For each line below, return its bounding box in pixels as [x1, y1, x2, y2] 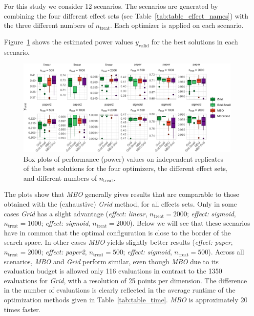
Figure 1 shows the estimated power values [4, 36, 133, 46]
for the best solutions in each [151, 36, 238, 46]
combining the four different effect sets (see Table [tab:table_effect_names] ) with [4, 10, 249, 21]
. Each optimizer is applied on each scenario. [110, 20, 244, 30]
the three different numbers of [4, 20, 93, 30]
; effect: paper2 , [41, 247, 87, 257]
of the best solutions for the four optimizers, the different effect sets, [23, 163, 228, 173]
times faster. [4, 304, 41, 314]
